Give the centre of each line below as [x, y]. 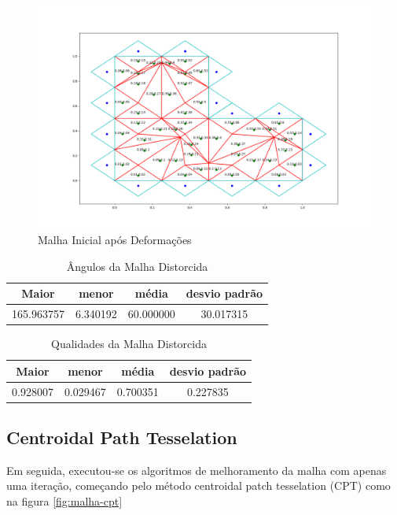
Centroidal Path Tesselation [122, 437]
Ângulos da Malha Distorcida [137, 266]
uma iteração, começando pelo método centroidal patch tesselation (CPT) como [198, 485]
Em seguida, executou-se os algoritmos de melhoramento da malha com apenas [197, 470]
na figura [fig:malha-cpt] [64, 501]
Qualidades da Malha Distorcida [129, 344]
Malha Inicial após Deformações [115, 239]
